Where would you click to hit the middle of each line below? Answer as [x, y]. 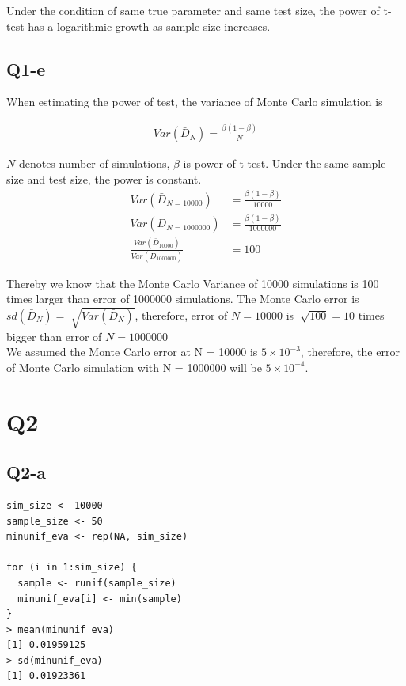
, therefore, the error [350, 352]
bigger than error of [54, 336]
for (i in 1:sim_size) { [72, 568]
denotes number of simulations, [94, 163]
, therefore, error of [181, 315]
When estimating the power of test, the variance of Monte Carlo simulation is [195, 102]
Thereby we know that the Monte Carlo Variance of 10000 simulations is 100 [193, 283]
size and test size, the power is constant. [104, 178]
